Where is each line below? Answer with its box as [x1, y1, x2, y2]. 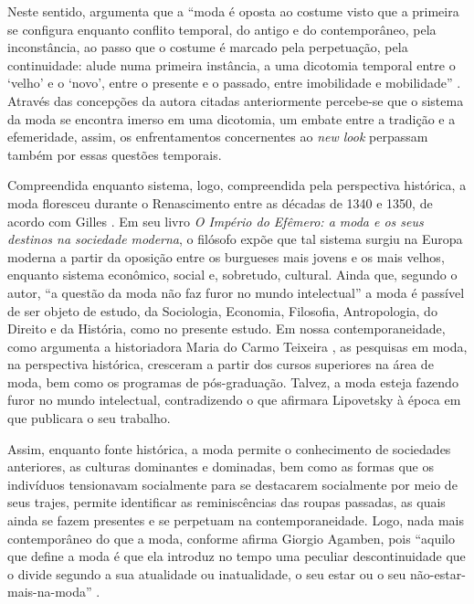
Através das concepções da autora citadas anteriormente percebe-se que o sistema [7, 90, 464, 110]
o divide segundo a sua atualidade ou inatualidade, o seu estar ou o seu [7, 564, 406, 583]
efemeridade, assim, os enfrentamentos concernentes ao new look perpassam [7, 127, 428, 146]
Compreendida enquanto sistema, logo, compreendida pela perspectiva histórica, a [7, 175, 467, 195]
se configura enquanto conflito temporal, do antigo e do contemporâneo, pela [7, 19, 437, 38]
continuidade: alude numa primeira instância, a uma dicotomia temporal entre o [7, 55, 456, 74]
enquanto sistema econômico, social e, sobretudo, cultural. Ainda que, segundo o [7, 265, 458, 284]
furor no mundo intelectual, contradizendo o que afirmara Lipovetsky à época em [7, 390, 461, 409]
